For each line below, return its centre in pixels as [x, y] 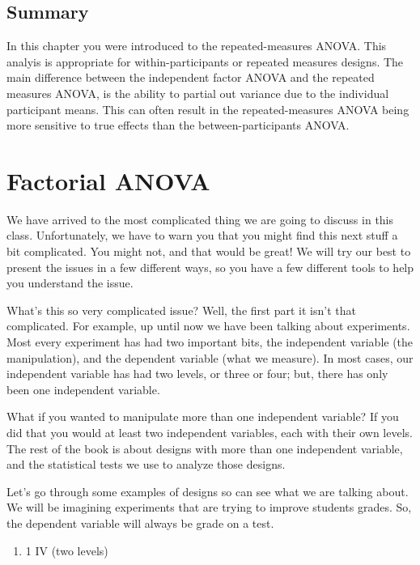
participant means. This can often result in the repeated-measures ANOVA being [208, 109]
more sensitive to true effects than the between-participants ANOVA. [178, 125]
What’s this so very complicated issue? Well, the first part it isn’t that [181, 310]
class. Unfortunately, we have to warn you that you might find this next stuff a [202, 235]
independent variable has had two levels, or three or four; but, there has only [197, 374]
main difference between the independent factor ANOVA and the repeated [191, 77]
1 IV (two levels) [67, 550]
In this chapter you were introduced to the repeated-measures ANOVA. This [197, 46]
